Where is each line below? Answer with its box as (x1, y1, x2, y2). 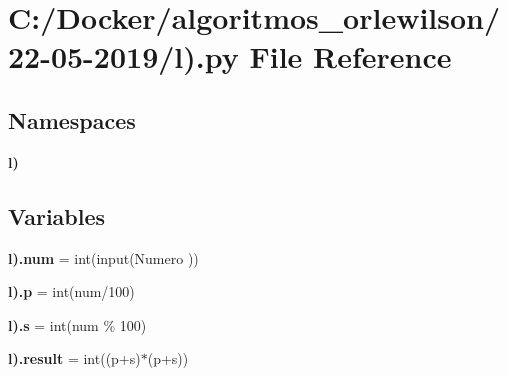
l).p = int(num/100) (8, 281, 135, 302)
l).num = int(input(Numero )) (8, 247, 199, 268)
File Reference (249, 36, 452, 77)
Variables (8, 200, 106, 231)
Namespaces (8, 104, 136, 135)
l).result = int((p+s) (8, 348, 141, 369)
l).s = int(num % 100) (8, 314, 147, 335)
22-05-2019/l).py (8, 36, 239, 77)
